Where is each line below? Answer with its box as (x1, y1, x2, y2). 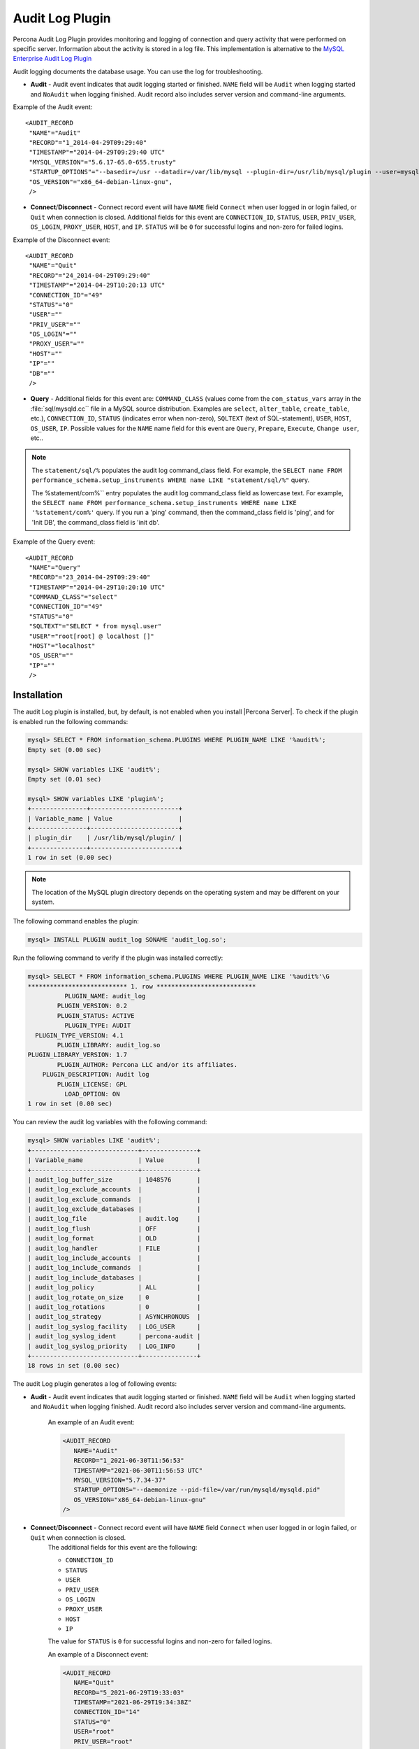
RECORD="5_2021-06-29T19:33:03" (73, 1688, 184, 1697)
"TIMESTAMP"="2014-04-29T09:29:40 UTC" (29, 148, 166, 157)
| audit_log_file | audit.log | (27, 1215, 201, 1223)
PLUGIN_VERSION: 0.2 (57, 1002, 128, 1010)
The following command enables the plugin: (13, 917, 139, 926)
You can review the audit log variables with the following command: (13, 1118, 207, 1126)
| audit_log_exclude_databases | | (27, 1205, 201, 1213)
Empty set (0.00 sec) (27, 746, 102, 753)
